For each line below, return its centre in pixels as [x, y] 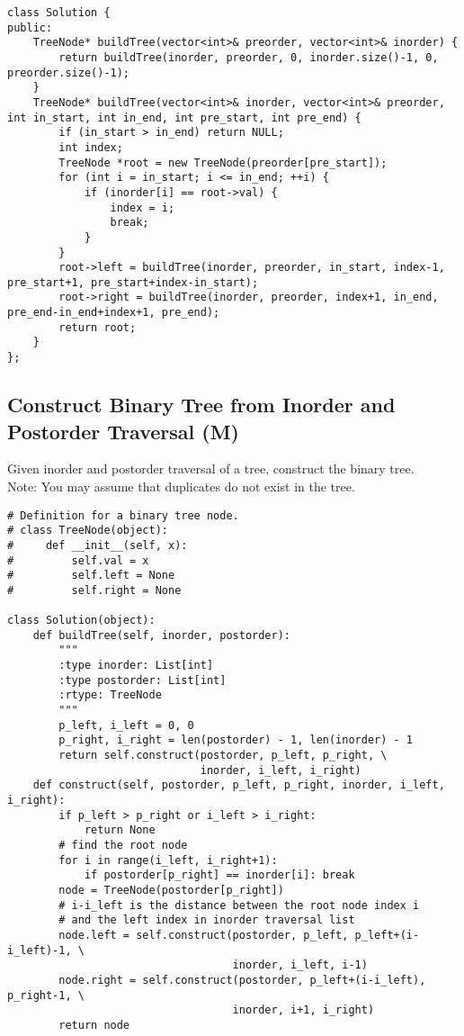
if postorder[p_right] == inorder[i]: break [219, 875]
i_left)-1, [40, 950]
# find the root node [123, 845]
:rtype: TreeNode [110, 695]
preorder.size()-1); [69, 72]
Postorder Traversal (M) [123, 431]
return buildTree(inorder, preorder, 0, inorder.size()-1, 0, [249, 57]
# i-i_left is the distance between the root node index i [239, 905]
